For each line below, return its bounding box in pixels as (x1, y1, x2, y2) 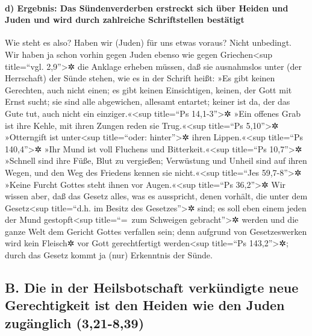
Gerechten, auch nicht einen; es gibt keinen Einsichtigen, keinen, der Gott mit (5, 83, 292, 96)
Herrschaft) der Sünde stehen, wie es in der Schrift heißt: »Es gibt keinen (5, 72, 275, 84)
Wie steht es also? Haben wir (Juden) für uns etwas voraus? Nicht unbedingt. (5, 36, 292, 49)
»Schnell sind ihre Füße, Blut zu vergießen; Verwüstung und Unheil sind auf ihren (5, 154, 307, 167)
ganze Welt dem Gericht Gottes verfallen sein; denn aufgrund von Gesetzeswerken (5, 225, 307, 237)
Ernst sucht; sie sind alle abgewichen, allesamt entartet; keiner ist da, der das (5, 95, 290, 108)
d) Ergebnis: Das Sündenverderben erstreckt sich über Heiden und (5, 1, 289, 14)
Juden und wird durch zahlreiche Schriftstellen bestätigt (5, 13, 245, 26)
